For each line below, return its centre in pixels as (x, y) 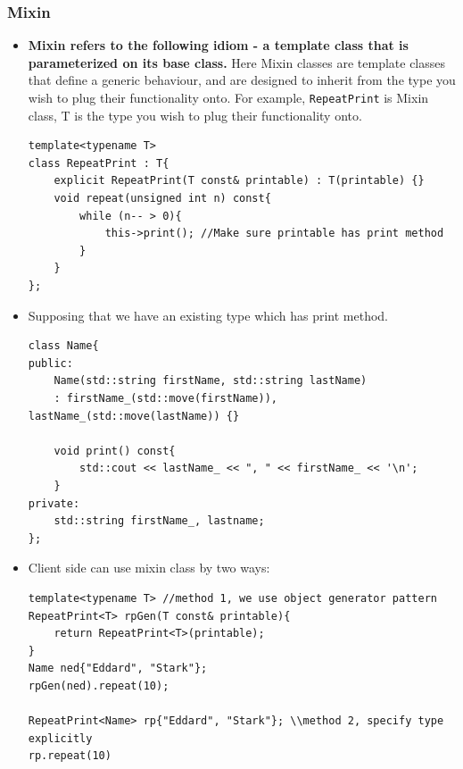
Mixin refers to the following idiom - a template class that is (218, 45)
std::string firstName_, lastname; (159, 521)
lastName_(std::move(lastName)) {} (134, 416)
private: (54, 503)
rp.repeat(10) (70, 756)
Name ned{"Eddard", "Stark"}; (118, 669)
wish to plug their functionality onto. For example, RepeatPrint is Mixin (228, 97)
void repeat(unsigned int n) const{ (162, 199)
